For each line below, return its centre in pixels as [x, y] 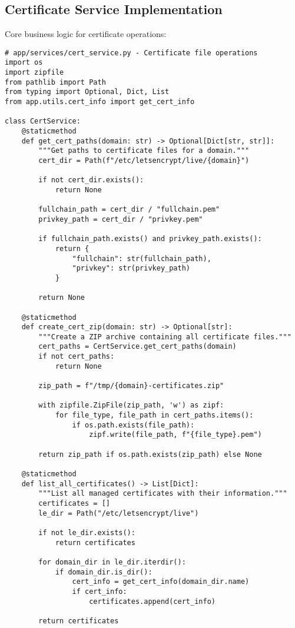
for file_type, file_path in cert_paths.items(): [154, 415]
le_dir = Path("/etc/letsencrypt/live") [119, 513]
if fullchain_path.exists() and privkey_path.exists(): [150, 239]
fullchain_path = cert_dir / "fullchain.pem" [129, 210]
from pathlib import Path [55, 82]
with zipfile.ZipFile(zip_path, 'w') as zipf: [131, 405]
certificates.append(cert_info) [152, 601]
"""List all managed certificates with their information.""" [163, 494]
